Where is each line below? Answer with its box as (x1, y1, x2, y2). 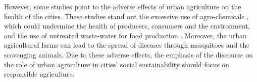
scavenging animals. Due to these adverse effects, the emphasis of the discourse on (4, 49, 253, 59)
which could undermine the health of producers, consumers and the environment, (4, 21, 250, 31)
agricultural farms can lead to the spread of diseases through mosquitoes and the (4, 40, 250, 50)
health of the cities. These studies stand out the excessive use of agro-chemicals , (4, 11, 249, 21)
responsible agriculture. (4, 69, 75, 79)
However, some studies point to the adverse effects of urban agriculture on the (4, 1, 241, 11)
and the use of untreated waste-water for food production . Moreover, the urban (4, 30, 247, 40)
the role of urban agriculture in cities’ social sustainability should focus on (4, 59, 229, 69)
